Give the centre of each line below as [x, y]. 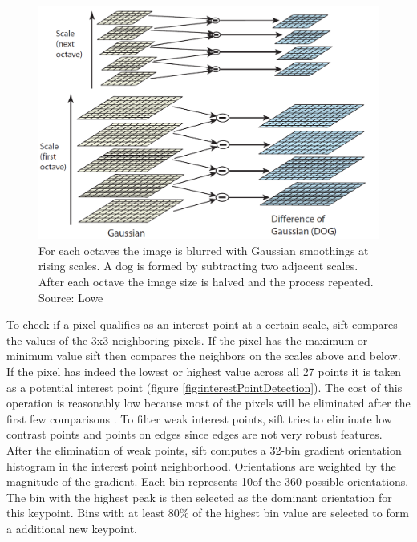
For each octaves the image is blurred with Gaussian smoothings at [204, 250]
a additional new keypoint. [72, 528]
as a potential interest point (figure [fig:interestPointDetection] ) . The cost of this [204, 387]
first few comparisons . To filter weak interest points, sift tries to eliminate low [199, 418]
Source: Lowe [71, 297]
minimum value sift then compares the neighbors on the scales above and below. [204, 356]
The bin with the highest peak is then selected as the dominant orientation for [199, 497]
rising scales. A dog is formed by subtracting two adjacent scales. [198, 266]
